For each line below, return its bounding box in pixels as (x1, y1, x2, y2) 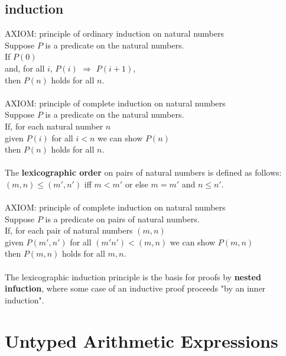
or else (125, 177, 148, 190)
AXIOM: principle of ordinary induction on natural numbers (5, 27, 224, 40)
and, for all (5, 62, 45, 74)
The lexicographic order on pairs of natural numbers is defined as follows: (5, 166, 282, 179)
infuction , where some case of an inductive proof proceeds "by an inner (5, 282, 266, 294)
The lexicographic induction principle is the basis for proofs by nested (5, 270, 261, 283)
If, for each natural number (5, 119, 103, 132)
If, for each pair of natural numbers (5, 224, 133, 237)
